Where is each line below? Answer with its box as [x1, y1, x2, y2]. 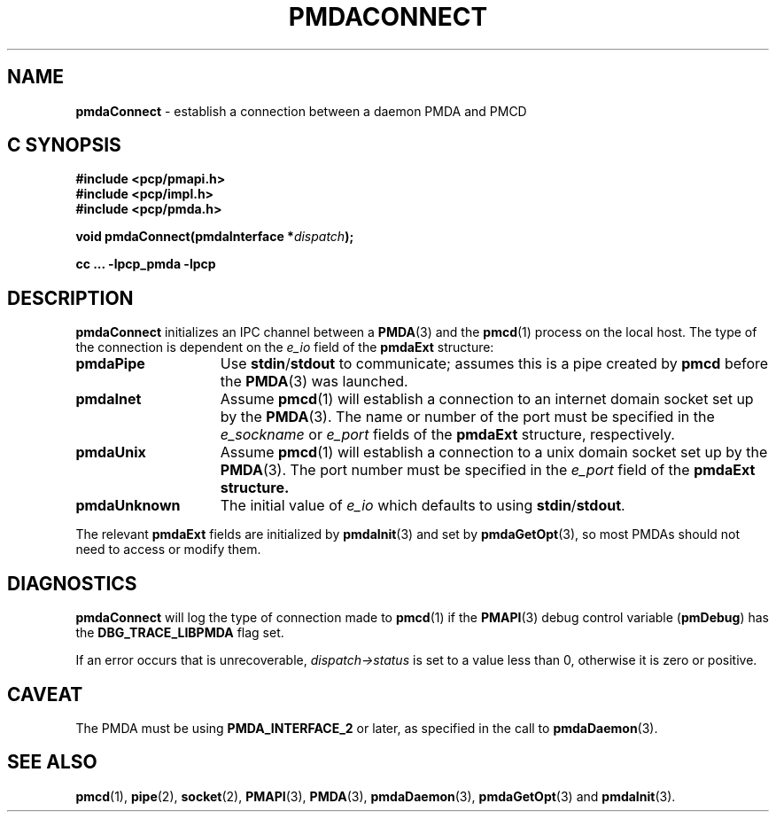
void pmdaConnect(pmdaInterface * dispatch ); [75, 229, 354, 245]
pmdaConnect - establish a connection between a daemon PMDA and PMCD [75, 103, 527, 119]
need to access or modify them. [75, 542, 261, 558]
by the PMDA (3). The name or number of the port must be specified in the [220, 408, 715, 426]
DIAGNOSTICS [7, 572, 137, 595]
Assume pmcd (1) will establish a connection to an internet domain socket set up [220, 390, 754, 409]
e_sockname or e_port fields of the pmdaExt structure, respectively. [220, 425, 675, 444]
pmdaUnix [75, 443, 146, 462]
